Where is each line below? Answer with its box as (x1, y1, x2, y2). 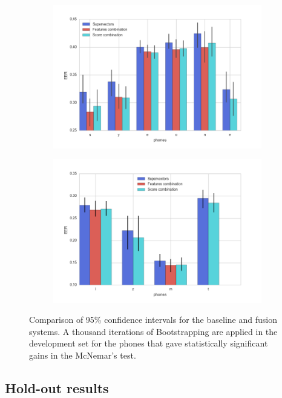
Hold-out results (5, 378, 109, 397)
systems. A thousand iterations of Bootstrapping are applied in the (29, 325, 278, 337)
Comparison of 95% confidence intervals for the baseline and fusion (29, 313, 277, 326)
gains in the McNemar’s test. (29, 348, 136, 361)
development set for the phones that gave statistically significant (29, 337, 268, 350)
